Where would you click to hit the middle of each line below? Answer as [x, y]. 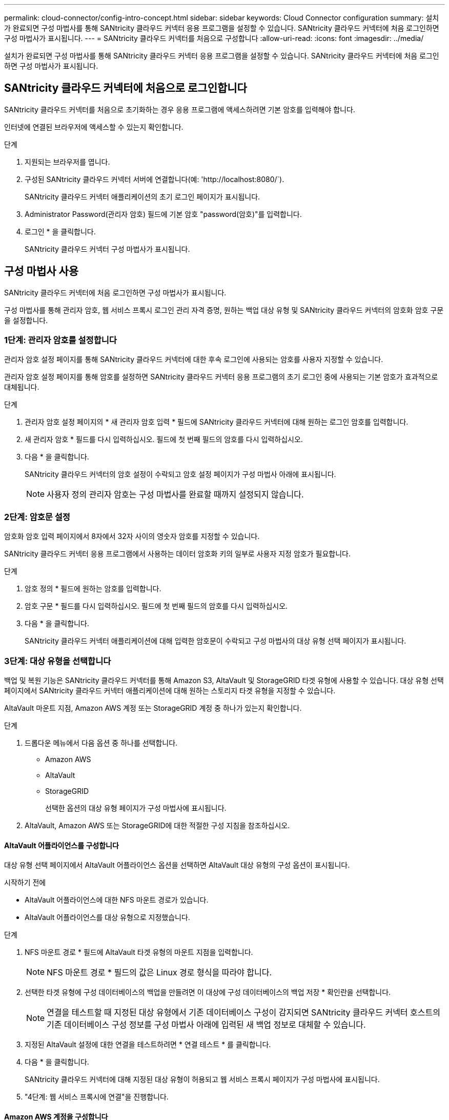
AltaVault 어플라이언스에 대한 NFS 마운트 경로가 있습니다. [117, 900]
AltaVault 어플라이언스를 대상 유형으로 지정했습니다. [107, 917]
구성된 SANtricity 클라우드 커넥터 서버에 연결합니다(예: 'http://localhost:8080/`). [155, 179]
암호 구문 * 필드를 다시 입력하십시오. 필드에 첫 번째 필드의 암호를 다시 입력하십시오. [156, 606]
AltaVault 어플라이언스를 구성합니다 [62, 845]
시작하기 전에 [25, 883]
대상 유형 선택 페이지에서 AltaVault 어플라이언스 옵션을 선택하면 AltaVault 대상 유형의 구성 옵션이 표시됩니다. [177, 865]
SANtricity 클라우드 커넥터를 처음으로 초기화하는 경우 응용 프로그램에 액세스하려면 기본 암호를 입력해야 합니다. [180, 109]
